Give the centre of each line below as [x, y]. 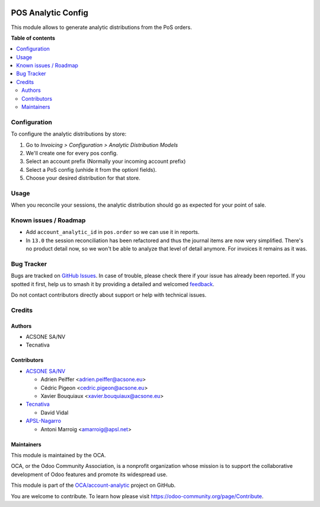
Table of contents [33, 38]
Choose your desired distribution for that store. [83, 178]
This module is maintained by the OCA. [58, 455]
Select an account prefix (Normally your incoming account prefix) [106, 161]
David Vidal [55, 412]
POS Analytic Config [50, 13]
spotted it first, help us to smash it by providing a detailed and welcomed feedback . [113, 284]
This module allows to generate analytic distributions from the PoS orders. [102, 27]
